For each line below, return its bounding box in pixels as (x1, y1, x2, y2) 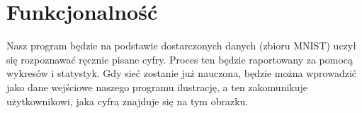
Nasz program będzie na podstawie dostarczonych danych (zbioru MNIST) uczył (6, 38, 356, 53)
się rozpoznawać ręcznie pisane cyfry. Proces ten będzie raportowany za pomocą (6, 52, 353, 66)
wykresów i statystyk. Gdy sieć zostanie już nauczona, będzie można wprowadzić (6, 66, 357, 81)
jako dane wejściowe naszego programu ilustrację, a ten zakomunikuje (6, 79, 307, 94)
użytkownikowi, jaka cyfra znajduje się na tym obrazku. (6, 93, 249, 108)
